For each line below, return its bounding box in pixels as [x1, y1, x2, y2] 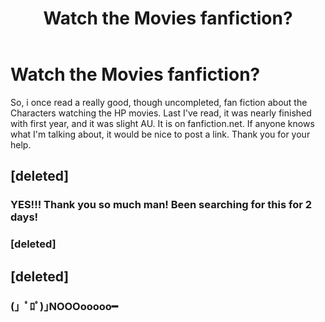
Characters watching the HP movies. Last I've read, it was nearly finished [10, 107, 312, 119]
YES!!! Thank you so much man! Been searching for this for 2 [10, 198, 313, 212]
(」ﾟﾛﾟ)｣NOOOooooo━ [10, 300, 118, 314]
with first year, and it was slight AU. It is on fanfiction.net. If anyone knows [10, 117, 315, 129]
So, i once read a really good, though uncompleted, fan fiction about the [10, 96, 308, 108]
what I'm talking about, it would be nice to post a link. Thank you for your [10, 128, 311, 140]
